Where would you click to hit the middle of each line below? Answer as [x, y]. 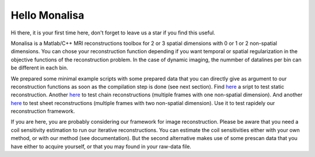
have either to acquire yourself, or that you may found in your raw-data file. [101, 146]
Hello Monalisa [48, 15]
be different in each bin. [39, 68]
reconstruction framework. [43, 111]
